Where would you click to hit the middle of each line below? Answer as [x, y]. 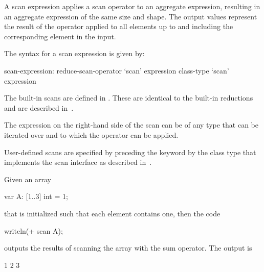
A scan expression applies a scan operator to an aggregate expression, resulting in [132, 6]
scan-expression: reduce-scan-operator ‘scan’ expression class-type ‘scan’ [117, 70]
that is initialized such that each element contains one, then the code [112, 213]
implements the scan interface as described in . [78, 162]
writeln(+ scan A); [34, 230]
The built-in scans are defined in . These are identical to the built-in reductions [129, 98]
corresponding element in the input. [60, 36]
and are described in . [39, 107]
